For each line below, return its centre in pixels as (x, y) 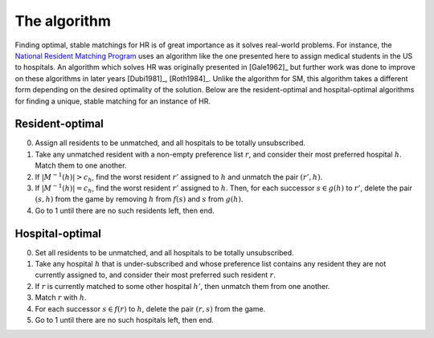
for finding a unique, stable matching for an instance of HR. (113, 101)
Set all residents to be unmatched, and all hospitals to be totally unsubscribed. (164, 252)
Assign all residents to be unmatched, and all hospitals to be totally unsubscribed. (170, 143)
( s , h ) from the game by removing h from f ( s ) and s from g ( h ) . (139, 199)
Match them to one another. (81, 165)
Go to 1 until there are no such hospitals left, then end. (125, 320)
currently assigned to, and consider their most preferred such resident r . (156, 275)
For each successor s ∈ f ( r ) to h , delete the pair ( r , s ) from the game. (150, 308)
